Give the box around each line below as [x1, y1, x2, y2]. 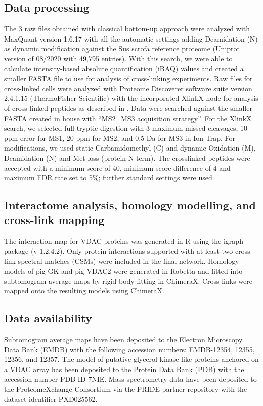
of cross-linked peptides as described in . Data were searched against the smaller [4, 102, 252, 113]
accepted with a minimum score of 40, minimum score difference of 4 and [4, 162, 231, 173]
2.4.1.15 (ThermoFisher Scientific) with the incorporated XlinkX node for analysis [4, 93, 258, 103]
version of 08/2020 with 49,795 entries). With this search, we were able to [4, 53, 233, 63]
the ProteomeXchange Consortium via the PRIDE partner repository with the [4, 384, 247, 394]
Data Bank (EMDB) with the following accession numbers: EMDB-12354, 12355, [4, 344, 255, 354]
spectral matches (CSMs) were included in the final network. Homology [18, 255, 239, 266]
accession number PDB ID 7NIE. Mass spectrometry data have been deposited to [4, 374, 257, 384]
